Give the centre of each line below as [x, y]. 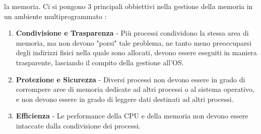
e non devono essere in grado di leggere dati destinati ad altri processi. [125, 99]
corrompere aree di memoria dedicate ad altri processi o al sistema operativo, [135, 89]
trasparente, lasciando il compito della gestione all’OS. [100, 62]
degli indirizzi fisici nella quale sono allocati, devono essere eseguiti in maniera [136, 52]
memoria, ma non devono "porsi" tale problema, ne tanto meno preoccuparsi [134, 42]
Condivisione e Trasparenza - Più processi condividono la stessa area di [132, 33]
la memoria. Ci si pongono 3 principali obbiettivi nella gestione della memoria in [128, 6]
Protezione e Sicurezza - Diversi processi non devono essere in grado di [130, 79]
